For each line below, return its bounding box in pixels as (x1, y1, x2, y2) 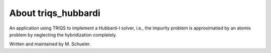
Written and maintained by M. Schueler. (9, 41, 91, 47)
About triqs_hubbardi (9, 7, 100, 18)
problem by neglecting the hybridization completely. (9, 31, 117, 37)
